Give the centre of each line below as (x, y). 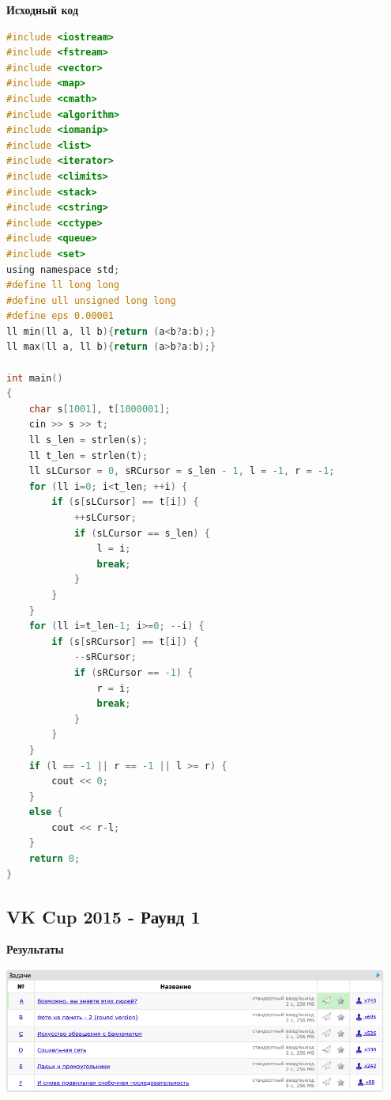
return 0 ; (55, 859)
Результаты (35, 949)
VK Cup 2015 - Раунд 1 (103, 916)
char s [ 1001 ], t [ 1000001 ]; (100, 409)
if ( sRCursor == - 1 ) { (133, 672)
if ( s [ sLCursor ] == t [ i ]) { (125, 502)
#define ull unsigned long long (91, 300)
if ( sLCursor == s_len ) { (142, 533)
